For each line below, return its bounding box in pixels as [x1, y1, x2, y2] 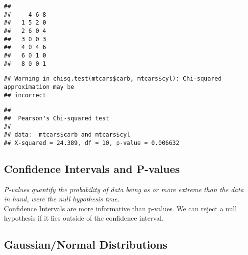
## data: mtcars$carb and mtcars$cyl [4, 131, 130, 139]
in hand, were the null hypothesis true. [4, 194, 120, 204]
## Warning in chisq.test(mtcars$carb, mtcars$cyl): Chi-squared [4, 75, 222, 83]
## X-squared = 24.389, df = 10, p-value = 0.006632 [4, 139, 179, 146]
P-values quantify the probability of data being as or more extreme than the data [4, 184, 244, 194]
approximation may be [4, 83, 74, 90]
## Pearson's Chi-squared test [4, 114, 109, 122]
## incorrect [4, 91, 46, 99]
